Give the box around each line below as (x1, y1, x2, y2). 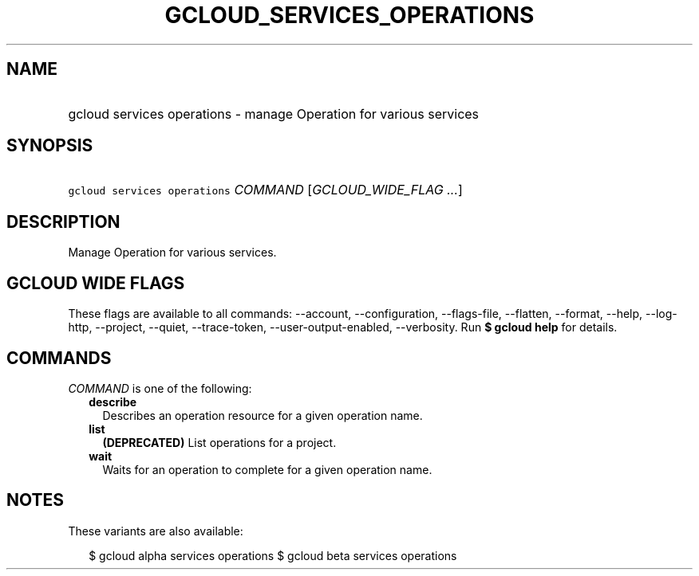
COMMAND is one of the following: (68, 381, 252, 395)
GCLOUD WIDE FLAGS (6, 272, 185, 293)
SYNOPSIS (6, 135, 93, 156)
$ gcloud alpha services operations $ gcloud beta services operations (89, 548, 457, 562)
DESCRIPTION (6, 211, 120, 232)
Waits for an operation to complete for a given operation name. (102, 462, 432, 476)
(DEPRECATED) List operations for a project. (102, 435, 337, 449)
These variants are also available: (68, 523, 243, 538)
